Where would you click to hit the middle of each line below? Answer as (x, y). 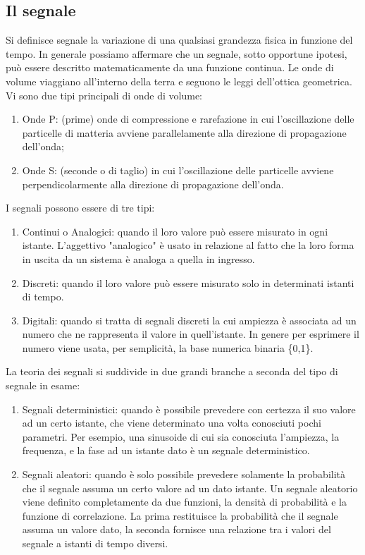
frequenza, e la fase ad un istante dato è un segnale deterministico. (166, 450)
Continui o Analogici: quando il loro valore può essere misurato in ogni (175, 231)
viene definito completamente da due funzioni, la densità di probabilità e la (185, 502)
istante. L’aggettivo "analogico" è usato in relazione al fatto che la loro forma (188, 245)
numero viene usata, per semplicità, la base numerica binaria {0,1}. (168, 347)
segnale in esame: (43, 385)
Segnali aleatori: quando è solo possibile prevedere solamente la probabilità (184, 474)
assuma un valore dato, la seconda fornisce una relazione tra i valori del (177, 529)
